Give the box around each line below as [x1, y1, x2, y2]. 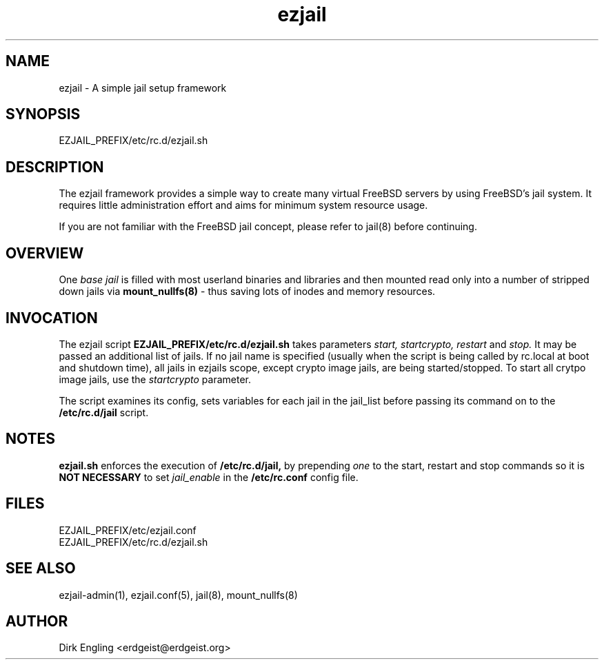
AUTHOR [6, 612, 68, 630]
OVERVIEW [6, 244, 84, 262]
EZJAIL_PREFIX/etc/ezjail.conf [59, 524, 197, 536]
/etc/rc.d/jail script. [59, 406, 149, 418]
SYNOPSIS [6, 105, 81, 123]
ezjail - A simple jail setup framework [59, 81, 227, 94]
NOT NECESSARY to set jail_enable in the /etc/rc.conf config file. [59, 471, 359, 483]
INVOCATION [6, 309, 98, 327]
